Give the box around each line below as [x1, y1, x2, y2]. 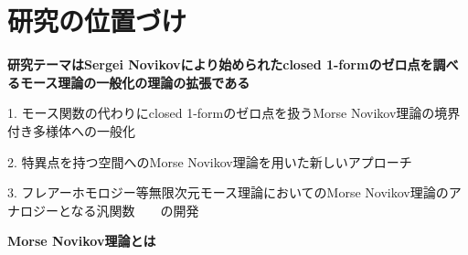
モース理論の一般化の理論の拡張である [19, 72, 250, 91]
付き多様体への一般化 [7, 121, 135, 140]
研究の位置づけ [7, 2, 187, 39]
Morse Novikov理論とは [7, 231, 156, 250]
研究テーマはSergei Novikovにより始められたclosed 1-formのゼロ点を [7, 55, 433, 74]
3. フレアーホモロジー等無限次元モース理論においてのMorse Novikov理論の [7, 183, 449, 202]
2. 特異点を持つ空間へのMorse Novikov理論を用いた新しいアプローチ [7, 152, 412, 171]
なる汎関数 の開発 [70, 200, 199, 219]
